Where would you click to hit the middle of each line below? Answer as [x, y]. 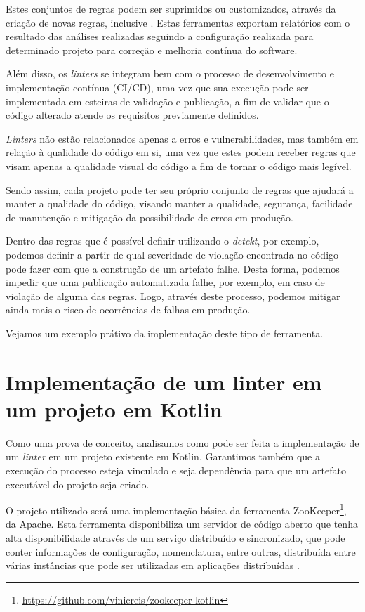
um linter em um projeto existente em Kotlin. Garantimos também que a [163, 456]
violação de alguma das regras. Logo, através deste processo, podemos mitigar [173, 295]
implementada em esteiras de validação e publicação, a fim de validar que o [167, 101]
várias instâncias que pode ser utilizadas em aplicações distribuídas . [153, 565]
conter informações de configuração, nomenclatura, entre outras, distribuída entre [181, 551]
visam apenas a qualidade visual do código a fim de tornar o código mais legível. [179, 165]
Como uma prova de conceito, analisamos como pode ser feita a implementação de [182, 442]
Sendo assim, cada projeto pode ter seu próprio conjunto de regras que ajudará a [180, 189]
